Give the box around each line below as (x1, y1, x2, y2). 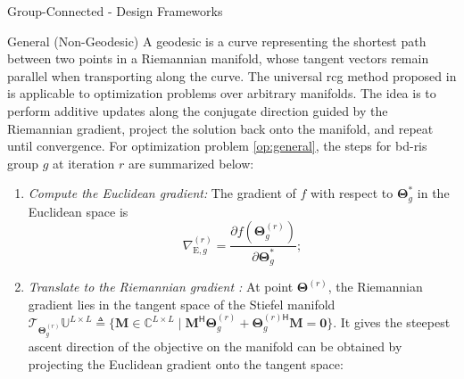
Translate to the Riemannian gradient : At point (28, 277, 294, 296)
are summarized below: (128, 153, 254, 172)
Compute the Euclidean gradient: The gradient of (28, 184, 296, 202)
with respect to (311, 184, 394, 202)
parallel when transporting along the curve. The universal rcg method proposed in (7, 66, 457, 85)
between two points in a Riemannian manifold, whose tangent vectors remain (7, 49, 429, 68)
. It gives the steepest (333, 313, 451, 332)
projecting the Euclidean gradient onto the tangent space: (28, 354, 344, 373)
